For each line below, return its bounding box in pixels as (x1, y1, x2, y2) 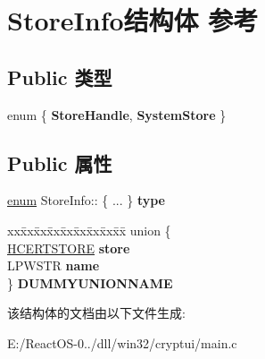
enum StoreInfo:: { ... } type (7, 191, 165, 209)
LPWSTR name (7, 256, 100, 275)
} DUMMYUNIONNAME (7, 273, 173, 292)
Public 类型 (7, 63, 112, 90)
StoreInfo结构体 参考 (7, 2, 259, 38)
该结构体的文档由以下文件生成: (7, 303, 186, 322)
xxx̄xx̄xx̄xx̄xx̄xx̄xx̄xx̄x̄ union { (7, 220, 171, 239)
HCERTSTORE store (7, 238, 130, 257)
